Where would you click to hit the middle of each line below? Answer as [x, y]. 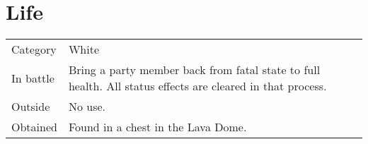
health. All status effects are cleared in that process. [197, 86]
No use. [87, 107]
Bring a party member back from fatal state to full [194, 70]
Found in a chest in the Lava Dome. [157, 127]
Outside [31, 107]
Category [34, 49]
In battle [33, 78]
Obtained [34, 127]
